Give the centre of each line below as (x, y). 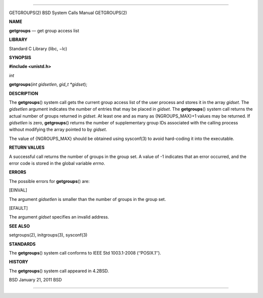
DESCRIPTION (24, 93)
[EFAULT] (19, 208)
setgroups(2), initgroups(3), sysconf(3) (48, 235)
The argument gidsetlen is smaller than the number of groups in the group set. (87, 199)
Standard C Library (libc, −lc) (38, 48)
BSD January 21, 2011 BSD (35, 280)
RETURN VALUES (27, 148)
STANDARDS (22, 244)
